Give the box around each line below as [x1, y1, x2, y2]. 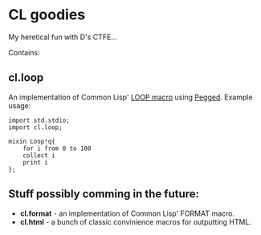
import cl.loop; [8, 123, 63, 132]
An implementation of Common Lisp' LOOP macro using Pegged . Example [8, 92, 253, 102]
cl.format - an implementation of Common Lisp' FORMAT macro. [19, 209, 235, 218]
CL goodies [8, 6, 86, 24]
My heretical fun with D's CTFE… [8, 32, 118, 42]
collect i [22, 151, 56, 160]
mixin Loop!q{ [8, 137, 56, 145]
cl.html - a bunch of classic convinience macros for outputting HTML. [19, 217, 251, 226]
